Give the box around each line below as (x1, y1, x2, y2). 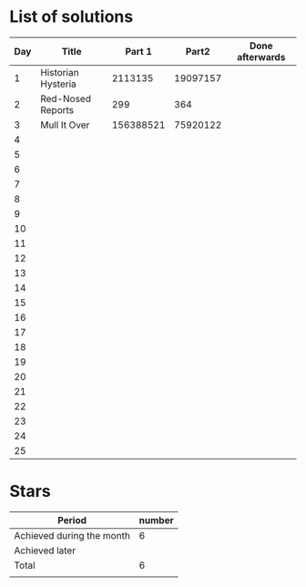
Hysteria (40, 77, 77, 90)
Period (57, 513, 87, 526)
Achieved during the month (14, 529, 130, 541)
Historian (40, 66, 79, 78)
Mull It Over (40, 118, 90, 131)
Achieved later (14, 544, 76, 557)
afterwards (236, 50, 286, 63)
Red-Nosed (40, 92, 91, 105)
